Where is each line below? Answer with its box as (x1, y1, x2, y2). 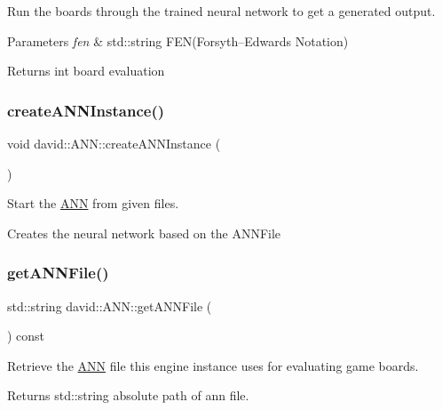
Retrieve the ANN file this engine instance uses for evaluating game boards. (7, 356, 419, 374)
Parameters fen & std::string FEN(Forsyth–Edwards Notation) (7, 31, 349, 50)
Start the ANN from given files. (7, 194, 179, 213)
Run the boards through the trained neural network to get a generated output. (7, 2, 436, 20)
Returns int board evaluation (7, 61, 165, 80)
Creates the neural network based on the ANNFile (7, 223, 281, 242)
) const (7, 326, 45, 345)
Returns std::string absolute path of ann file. (7, 386, 249, 405)
